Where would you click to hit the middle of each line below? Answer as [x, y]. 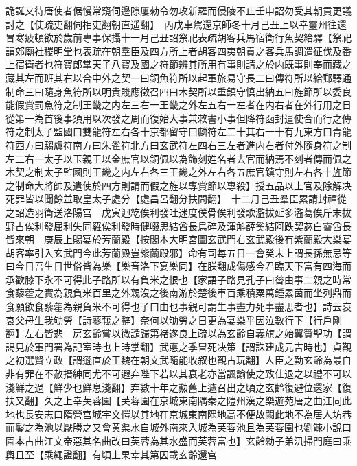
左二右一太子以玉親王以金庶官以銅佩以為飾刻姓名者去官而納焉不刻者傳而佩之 [178, 158]
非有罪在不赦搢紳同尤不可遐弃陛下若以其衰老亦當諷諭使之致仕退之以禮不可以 [178, 374]
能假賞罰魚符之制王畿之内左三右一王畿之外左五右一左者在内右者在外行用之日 [178, 105]
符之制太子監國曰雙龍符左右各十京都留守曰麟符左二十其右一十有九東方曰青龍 [178, 131]
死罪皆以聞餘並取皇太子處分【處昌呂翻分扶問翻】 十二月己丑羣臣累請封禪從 [176, 199]
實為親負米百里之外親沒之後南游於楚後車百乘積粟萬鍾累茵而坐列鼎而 [197, 293]
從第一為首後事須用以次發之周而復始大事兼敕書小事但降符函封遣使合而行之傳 [178, 118]
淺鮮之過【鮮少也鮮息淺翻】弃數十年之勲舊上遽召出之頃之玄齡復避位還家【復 [178, 387]
